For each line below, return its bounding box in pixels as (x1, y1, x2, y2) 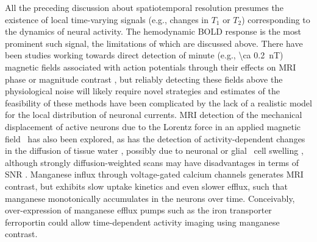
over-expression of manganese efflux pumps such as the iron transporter (5, 204, 272, 216)
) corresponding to (241, 13, 310, 26)
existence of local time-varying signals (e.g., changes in (5, 13, 208, 26)
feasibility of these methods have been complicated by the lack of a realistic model (5, 96, 312, 109)
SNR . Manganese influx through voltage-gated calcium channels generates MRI (5, 168, 304, 181)
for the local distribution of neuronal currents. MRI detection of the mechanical (5, 108, 302, 121)
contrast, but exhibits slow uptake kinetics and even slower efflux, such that (5, 179, 288, 192)
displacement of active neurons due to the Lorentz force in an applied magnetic (5, 120, 301, 133)
